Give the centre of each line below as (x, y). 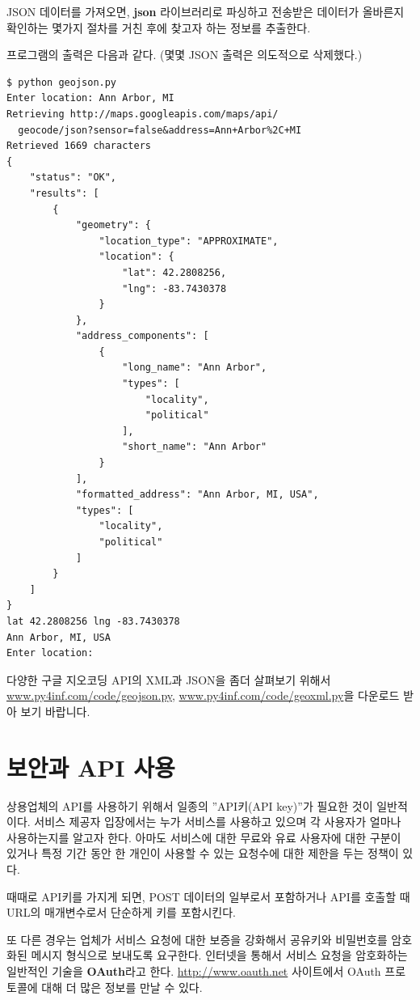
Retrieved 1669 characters (79, 146)
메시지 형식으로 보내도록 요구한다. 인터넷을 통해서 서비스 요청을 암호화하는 (219, 955)
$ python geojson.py (62, 82)
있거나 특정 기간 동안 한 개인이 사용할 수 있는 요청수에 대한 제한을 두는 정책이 (203, 853)
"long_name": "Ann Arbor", (195, 368)
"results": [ (64, 193)
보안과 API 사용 (91, 767)
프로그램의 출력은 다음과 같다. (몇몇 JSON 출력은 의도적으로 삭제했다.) (185, 55)
